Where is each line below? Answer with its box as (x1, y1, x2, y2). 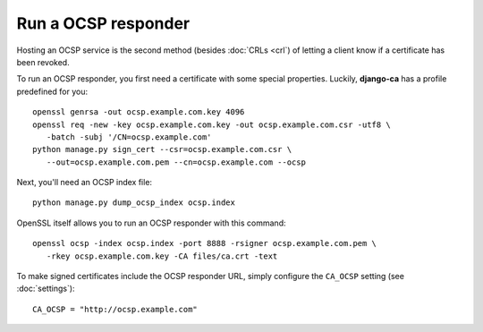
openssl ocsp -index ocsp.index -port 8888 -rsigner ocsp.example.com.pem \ (32, 238, 377, 249)
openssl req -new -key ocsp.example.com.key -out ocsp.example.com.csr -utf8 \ (32, 119, 391, 130)
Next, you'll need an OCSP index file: (16, 177, 152, 188)
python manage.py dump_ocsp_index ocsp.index (32, 198, 236, 208)
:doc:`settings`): (16, 283, 75, 294)
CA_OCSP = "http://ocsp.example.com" (32, 304, 199, 314)
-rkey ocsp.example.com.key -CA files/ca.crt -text (46, 251, 278, 261)
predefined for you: (16, 86, 89, 97)
